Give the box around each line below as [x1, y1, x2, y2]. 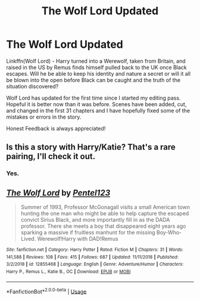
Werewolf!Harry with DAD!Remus [37, 235, 118, 243]
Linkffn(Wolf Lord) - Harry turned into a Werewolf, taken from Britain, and [6, 57, 186, 64]
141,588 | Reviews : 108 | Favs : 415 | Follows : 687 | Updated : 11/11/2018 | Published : [6, 254, 179, 260]
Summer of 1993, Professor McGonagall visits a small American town [20, 204, 190, 211]
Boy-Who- [157, 229, 182, 236]
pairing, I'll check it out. [6, 151, 96, 162]
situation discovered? [6, 82, 59, 90]
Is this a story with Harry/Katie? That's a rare [6, 142, 176, 153]
